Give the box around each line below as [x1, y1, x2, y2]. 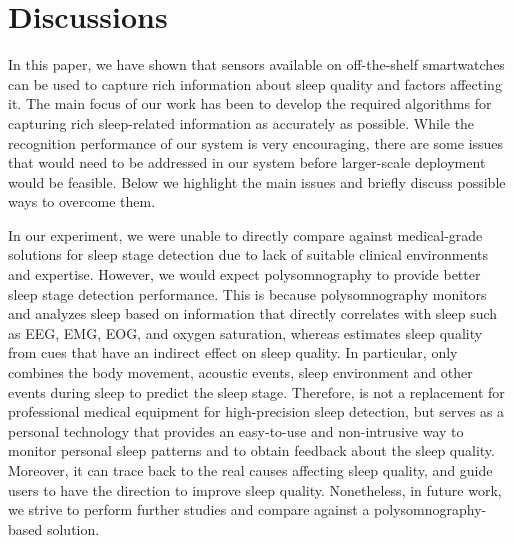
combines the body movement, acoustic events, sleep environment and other [8, 362, 473, 383]
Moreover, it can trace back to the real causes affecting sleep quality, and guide [8, 460, 493, 480]
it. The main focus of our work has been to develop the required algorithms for [8, 93, 492, 114]
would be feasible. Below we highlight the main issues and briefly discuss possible [8, 171, 506, 192]
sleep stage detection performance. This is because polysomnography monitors [8, 283, 487, 304]
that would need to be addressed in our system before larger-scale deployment [8, 152, 486, 173]
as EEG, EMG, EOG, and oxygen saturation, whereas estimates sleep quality [8, 322, 483, 343]
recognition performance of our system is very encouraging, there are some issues [8, 132, 504, 153]
